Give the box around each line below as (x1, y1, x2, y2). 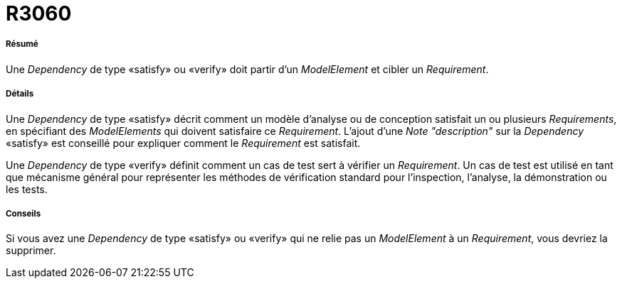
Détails (6, 89, 34, 99)
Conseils (6, 208, 41, 219)
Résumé (6, 39, 38, 50)
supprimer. (6, 244, 56, 257)
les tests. (6, 182, 48, 195)
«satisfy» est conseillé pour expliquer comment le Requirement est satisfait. (6, 136, 361, 149)
